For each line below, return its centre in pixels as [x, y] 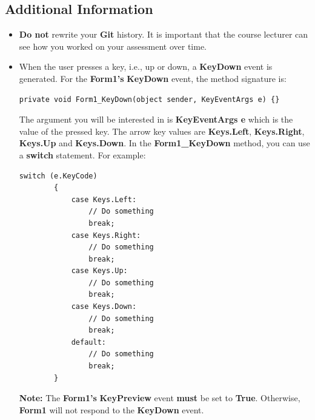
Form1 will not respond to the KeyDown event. [111, 409]
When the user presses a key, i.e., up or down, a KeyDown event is [146, 66]
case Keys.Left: [104, 199]
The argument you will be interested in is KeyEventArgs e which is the [156, 119]
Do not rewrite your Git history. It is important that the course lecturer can [164, 34]
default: [88, 342]
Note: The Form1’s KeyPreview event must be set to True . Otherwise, [160, 398]
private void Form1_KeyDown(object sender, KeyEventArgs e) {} [149, 99]
